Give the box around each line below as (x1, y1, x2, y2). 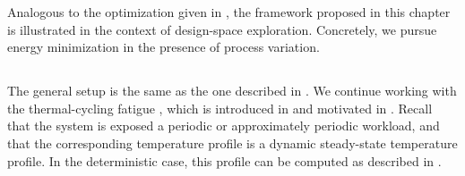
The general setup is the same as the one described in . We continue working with (7, 81, 457, 100)
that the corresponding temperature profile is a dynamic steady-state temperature (7, 133, 458, 152)
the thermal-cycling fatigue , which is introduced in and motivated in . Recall (7, 98, 433, 117)
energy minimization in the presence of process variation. (7, 38, 320, 56)
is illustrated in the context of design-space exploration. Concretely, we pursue (7, 20, 437, 38)
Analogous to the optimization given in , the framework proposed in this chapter (7, 3, 451, 21)
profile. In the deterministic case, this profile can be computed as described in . (7, 151, 442, 170)
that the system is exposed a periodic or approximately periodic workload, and (7, 116, 440, 135)
